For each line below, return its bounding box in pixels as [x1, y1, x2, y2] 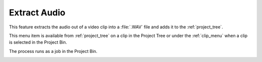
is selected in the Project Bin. [9, 39, 67, 45]
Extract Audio [9, 7, 65, 18]
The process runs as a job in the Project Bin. [9, 48, 98, 54]
